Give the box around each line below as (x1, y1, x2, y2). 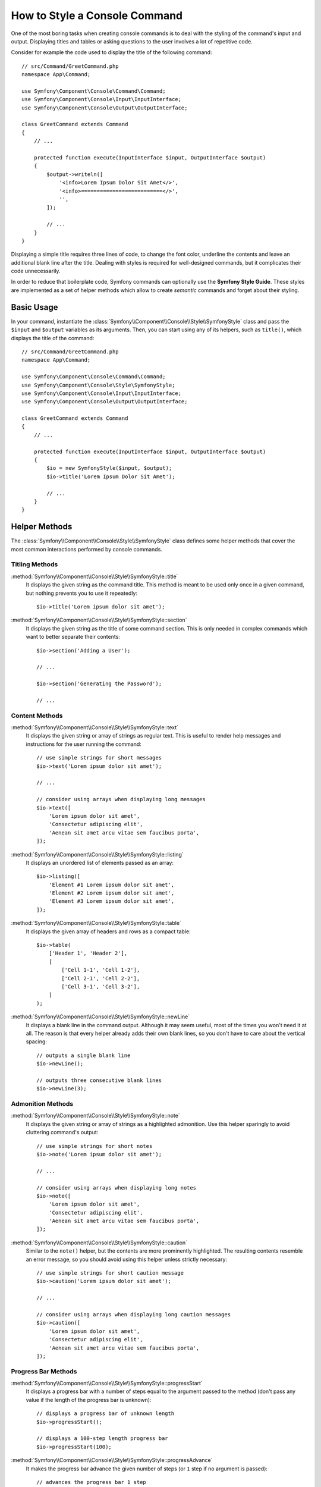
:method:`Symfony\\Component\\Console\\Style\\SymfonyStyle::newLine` (11, 1013, 190, 1020)
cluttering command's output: (26, 1129, 99, 1136)
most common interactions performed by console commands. (11, 545, 163, 553)
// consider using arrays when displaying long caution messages (36, 1312, 231, 1317)
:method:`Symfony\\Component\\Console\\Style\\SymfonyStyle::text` (11, 724, 178, 731)
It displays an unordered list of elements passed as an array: (26, 859, 174, 866)
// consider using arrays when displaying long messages (36, 796, 206, 803)
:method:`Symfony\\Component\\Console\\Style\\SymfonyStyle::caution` (11, 1239, 187, 1246)
